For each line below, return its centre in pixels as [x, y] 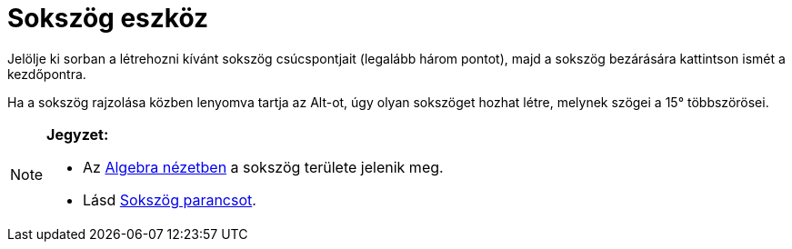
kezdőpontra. [47, 74]
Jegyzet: [78, 134]
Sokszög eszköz [108, 18]
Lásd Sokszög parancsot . [170, 199]
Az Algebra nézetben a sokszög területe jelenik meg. [263, 167]
